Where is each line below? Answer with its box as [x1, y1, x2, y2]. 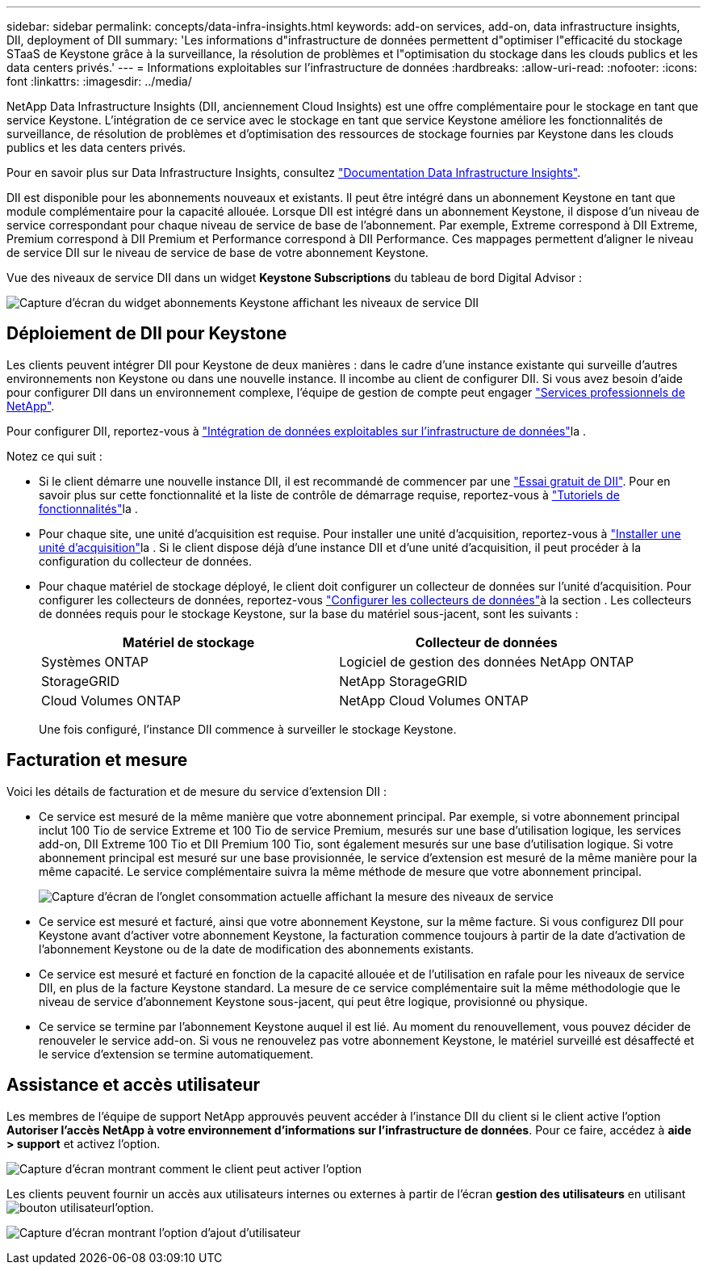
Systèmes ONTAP [41, 653, 149, 670]
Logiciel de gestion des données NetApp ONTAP [339, 653, 634, 670]
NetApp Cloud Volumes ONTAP [339, 692, 529, 709]
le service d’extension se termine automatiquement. [39, 1046, 314, 1061]
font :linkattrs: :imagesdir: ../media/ [6, 74, 192, 88]
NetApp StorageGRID [339, 672, 468, 689]
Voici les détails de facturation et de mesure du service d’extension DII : [6, 784, 387, 798]
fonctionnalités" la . [39, 501, 138, 516]
